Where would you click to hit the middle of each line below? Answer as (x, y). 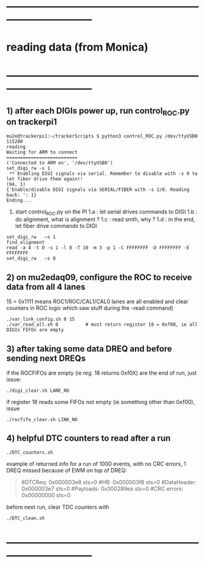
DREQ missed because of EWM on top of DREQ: (67, 470)
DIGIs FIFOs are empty (35, 330)
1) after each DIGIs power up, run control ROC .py (98, 112)
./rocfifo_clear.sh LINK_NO (42, 419)
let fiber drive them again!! (45, 179)
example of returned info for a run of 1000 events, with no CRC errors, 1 (96, 463)
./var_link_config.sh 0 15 (41, 319)
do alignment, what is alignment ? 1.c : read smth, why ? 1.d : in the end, (105, 219)
